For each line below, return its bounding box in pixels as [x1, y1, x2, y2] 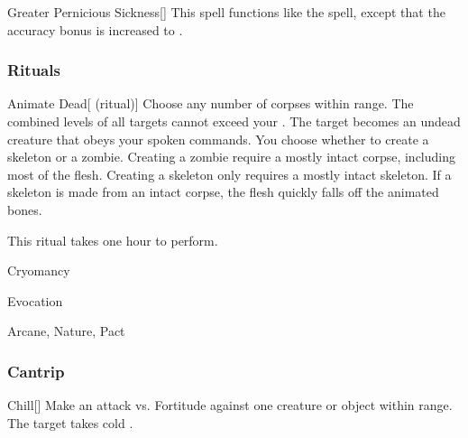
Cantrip [7, 359, 65, 382]
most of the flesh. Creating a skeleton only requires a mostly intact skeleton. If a [7, 164, 452, 183]
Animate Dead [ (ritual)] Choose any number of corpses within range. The [7, 94, 414, 113]
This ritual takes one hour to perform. [7, 230, 218, 249]
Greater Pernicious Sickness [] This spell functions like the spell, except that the [7, 3, 445, 21]
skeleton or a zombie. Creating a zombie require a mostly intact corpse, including [7, 147, 455, 166]
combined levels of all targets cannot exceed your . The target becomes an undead [7, 112, 461, 130]
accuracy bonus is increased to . [7, 20, 183, 39]
